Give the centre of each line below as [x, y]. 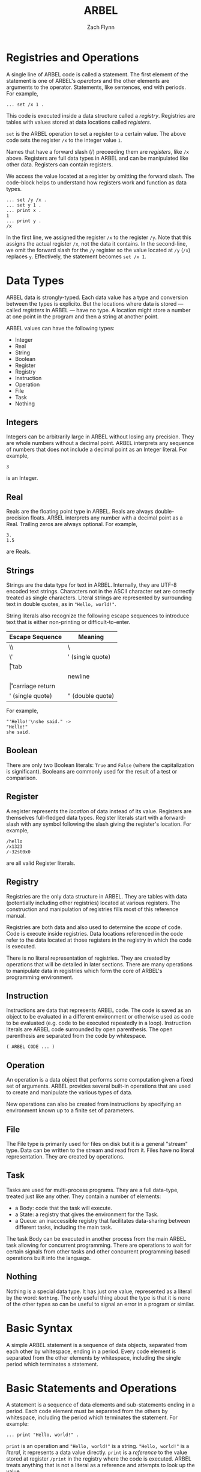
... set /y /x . [26, 200]
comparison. [22, 778]
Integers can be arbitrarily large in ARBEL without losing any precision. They [100, 437]
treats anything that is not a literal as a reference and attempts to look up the [100, 1465]
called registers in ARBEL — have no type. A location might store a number [98, 310]
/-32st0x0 [19, 852]
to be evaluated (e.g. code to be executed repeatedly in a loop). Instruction [99, 1023]
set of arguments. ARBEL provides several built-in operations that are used [98, 1086]
